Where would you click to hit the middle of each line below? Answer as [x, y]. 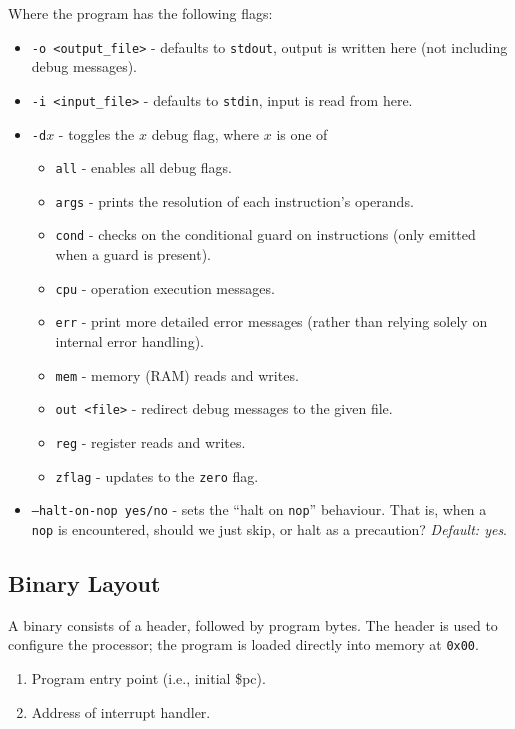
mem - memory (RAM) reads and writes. [177, 374]
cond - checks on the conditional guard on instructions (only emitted [265, 234]
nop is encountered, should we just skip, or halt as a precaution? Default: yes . [269, 528]
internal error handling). [129, 341]
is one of [302, 133]
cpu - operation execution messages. [165, 287]
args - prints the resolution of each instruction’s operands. [234, 200]
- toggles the [96, 133]
